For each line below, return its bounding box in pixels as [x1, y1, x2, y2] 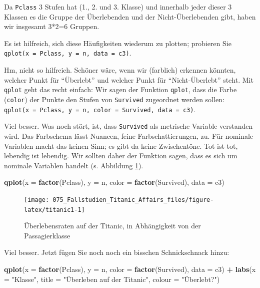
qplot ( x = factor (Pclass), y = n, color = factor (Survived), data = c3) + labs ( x [4, 263, 256, 274]
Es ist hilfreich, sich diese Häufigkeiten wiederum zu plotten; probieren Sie [4, 38, 231, 48]
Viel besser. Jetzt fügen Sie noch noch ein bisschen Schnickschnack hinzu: [4, 247, 229, 257]
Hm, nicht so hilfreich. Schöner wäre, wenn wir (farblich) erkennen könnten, [4, 65, 236, 75]
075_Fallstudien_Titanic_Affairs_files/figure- [52, 196, 214, 203]
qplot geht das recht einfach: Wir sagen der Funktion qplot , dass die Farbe [4, 84, 237, 95]
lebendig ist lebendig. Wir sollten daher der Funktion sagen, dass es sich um [4, 150, 237, 161]
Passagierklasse [24, 230, 70, 240]
